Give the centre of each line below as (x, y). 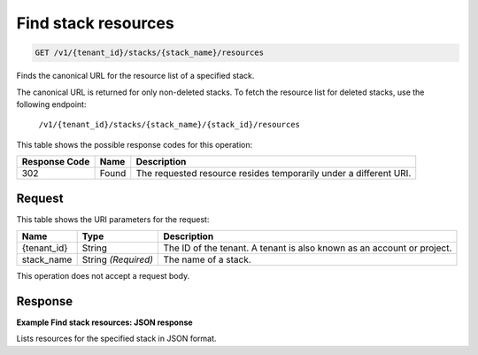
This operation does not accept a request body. (103, 275)
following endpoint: (51, 104)
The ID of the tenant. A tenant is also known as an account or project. (308, 248)
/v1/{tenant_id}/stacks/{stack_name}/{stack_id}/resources (170, 125)
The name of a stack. (207, 259)
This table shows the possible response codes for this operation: (135, 144)
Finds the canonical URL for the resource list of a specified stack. (135, 76)
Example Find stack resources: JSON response (105, 322)
